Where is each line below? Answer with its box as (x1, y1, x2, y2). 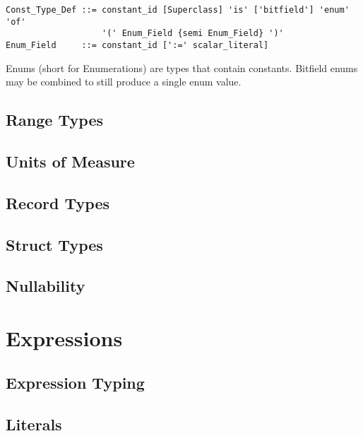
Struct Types (6, 233, 103, 255)
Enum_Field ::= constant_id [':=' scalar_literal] (6, 40, 269, 50)
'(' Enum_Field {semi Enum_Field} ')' (102, 28, 284, 39)
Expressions (6, 323, 123, 352)
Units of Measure (6, 150, 135, 172)
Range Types (6, 109, 104, 131)
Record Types (6, 192, 109, 213)
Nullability (6, 275, 85, 297)
